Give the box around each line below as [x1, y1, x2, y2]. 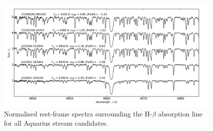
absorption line [158, 108, 202, 118]
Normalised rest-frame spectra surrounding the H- [4, 108, 152, 118]
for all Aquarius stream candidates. [4, 118, 108, 128]
